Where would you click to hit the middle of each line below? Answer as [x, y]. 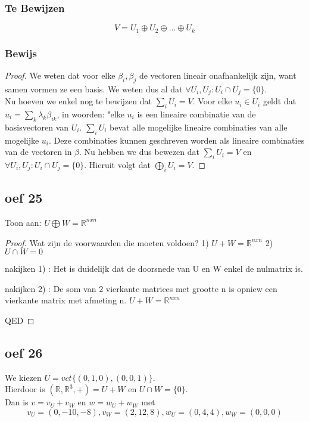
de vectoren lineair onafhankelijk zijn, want [218, 75]
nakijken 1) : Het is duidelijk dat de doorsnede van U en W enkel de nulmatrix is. [154, 269]
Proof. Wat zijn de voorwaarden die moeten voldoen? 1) [107, 242]
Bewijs [21, 53]
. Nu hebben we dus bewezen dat [139, 152]
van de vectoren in [38, 152]
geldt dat [280, 101]
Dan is [17, 402]
